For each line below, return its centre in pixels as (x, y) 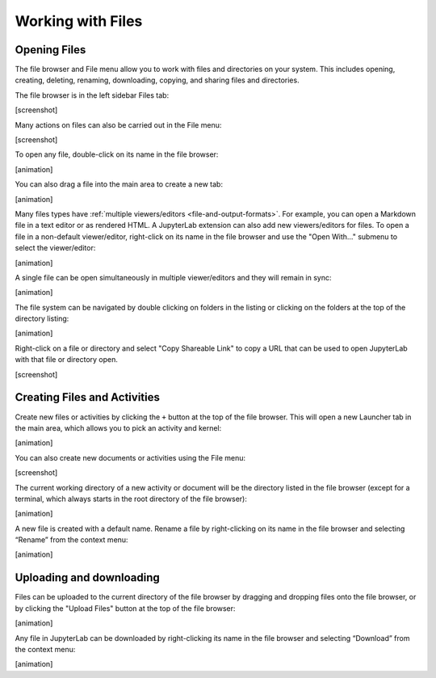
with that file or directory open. (67, 360)
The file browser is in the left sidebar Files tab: (92, 95)
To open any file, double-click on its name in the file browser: (117, 154)
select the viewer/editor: (55, 248)
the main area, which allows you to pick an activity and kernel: (118, 427)
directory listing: (42, 318)
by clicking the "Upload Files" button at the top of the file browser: (125, 608)
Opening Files (50, 50)
